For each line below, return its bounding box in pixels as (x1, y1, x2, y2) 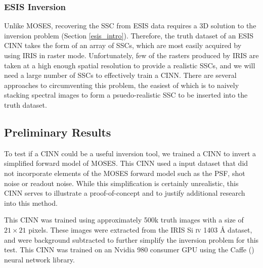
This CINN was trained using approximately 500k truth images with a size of (4, 214, 244, 225)
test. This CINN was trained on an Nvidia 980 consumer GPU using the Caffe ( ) (4, 244, 254, 255)
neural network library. (4, 254, 75, 264)
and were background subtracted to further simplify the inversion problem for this (4, 234, 259, 245)
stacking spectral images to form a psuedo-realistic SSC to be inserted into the (4, 90, 248, 100)
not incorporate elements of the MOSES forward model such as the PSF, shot (4, 167, 245, 178)
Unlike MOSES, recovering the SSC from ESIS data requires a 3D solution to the (4, 20, 256, 31)
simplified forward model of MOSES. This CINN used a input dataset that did (4, 158, 248, 168)
